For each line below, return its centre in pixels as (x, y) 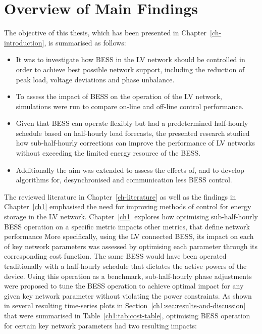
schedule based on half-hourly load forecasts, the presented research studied (133, 133)
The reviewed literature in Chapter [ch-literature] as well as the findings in (120, 196)
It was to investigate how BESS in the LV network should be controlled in (130, 59)
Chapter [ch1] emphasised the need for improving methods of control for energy (128, 206)
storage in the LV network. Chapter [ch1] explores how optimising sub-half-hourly (131, 217)
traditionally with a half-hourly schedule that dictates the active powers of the (125, 266)
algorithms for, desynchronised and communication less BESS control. (124, 180)
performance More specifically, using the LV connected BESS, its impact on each (129, 236)
